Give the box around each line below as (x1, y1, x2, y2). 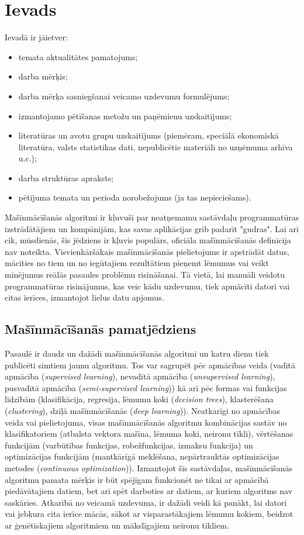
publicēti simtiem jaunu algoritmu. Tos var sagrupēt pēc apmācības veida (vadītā (5, 358, 296, 371)
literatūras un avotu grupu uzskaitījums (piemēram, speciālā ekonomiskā (18, 129, 279, 141)
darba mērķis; (18, 70, 68, 82)
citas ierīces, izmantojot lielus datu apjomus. (5, 291, 164, 303)
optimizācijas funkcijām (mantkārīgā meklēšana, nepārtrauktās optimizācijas (5, 450, 279, 462)
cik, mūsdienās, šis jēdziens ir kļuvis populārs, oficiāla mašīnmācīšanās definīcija (5, 234, 291, 246)
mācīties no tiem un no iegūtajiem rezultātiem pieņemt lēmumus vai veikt (5, 257, 269, 269)
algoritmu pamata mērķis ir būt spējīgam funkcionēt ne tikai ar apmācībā (5, 473, 269, 485)
